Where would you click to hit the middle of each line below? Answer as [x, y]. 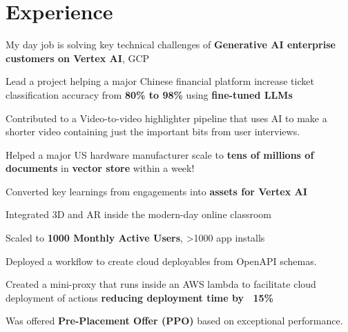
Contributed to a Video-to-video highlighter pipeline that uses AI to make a [166, 118]
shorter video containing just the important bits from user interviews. [153, 131]
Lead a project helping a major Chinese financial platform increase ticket [160, 81]
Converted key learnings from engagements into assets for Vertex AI [156, 191]
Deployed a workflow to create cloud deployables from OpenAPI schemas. [161, 261]
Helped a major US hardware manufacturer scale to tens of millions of [160, 154]
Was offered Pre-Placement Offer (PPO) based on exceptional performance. [174, 321]
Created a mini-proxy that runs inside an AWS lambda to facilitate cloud [161, 284]
